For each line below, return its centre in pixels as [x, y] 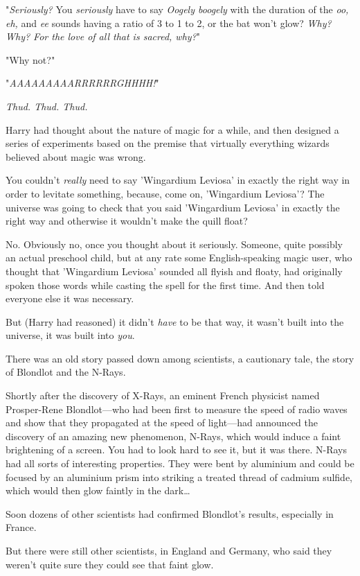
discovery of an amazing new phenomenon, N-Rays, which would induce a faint [173, 436]
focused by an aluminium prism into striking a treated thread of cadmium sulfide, [179, 477]
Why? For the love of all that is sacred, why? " [103, 36]
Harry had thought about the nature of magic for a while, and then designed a [172, 129]
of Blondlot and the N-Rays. [66, 372]
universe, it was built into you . [70, 335]
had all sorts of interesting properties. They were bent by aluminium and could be [180, 463]
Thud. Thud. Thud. [47, 106]
